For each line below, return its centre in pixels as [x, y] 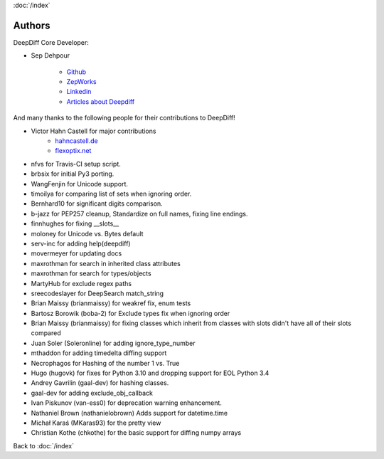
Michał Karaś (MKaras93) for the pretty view [96, 423]
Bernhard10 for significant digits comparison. [97, 204]
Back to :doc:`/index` [44, 445]
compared [46, 333]
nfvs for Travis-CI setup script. [76, 164]
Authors [32, 25]
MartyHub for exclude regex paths [81, 283]
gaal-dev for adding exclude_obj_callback [92, 393]
